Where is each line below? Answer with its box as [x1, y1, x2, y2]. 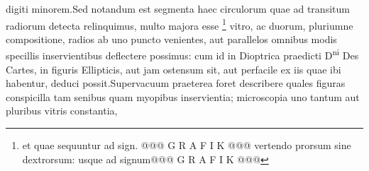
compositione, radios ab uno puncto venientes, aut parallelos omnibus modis [6, 31, 337, 46]
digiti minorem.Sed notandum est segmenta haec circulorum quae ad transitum [6, 1, 350, 16]
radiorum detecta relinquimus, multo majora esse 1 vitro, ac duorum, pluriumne [6, 16, 353, 33]
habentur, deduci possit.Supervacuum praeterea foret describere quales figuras [6, 76, 346, 90]
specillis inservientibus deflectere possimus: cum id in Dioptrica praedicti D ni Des [6, 46, 359, 63]
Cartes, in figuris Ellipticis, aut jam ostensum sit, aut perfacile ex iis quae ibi [6, 61, 341, 76]
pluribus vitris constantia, [6, 103, 118, 118]
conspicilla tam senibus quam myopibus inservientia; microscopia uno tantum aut [6, 89, 360, 104]
